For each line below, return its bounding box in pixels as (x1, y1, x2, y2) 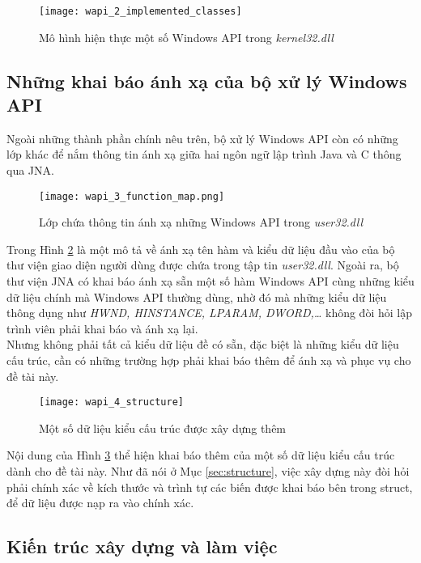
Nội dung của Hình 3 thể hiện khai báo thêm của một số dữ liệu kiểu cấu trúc (6, 447, 395, 464)
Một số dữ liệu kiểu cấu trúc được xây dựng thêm (39, 419, 287, 436)
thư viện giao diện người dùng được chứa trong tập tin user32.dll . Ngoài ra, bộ (6, 256, 399, 273)
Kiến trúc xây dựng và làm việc (6, 534, 278, 559)
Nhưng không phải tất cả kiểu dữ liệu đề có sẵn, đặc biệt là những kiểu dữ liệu (6, 336, 399, 353)
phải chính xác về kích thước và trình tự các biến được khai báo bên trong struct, (6, 478, 413, 495)
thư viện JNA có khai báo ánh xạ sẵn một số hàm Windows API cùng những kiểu (6, 273, 415, 290)
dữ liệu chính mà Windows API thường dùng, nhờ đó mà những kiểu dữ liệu (6, 288, 387, 305)
